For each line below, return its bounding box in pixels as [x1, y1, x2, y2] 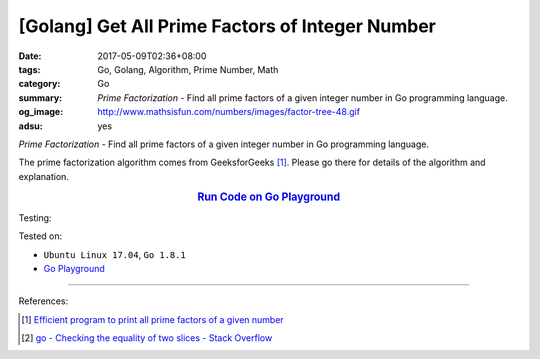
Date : [18, 50, 42, 62]
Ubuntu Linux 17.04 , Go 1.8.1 [43, 248, 187, 260]
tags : [18, 63, 41, 75]
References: [18, 295, 69, 307]
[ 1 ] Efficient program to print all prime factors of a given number [21, 313, 284, 325]
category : [18, 78, 61, 90]
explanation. [18, 170, 70, 182]
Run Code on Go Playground [196, 190, 341, 204]
